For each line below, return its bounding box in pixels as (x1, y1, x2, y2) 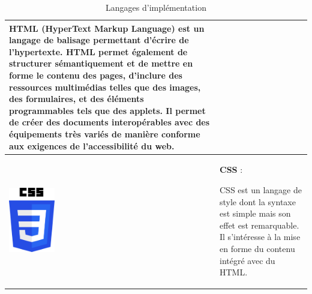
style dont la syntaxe (220, 195, 296, 208)
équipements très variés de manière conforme (9, 127, 200, 140)
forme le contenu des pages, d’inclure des (9, 68, 182, 81)
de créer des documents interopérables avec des (9, 116, 210, 128)
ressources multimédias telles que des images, (9, 80, 201, 93)
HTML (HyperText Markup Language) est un (9, 22, 205, 34)
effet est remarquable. (220, 218, 299, 231)
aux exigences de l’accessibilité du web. (9, 139, 175, 152)
